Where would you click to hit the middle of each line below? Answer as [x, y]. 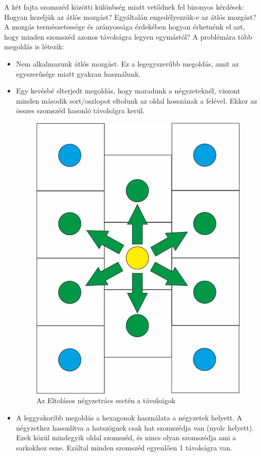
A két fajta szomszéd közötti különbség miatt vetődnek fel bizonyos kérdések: [124, 7]
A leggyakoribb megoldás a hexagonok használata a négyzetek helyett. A [129, 418]
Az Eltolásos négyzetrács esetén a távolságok [106, 400]
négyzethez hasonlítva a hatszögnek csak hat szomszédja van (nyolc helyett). [135, 427]
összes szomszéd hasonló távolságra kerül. [80, 110]
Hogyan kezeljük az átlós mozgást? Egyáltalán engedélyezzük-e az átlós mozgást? [130, 17]
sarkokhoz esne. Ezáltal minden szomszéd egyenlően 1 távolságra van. [124, 447]
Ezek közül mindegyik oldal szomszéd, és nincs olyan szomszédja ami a [126, 437]
